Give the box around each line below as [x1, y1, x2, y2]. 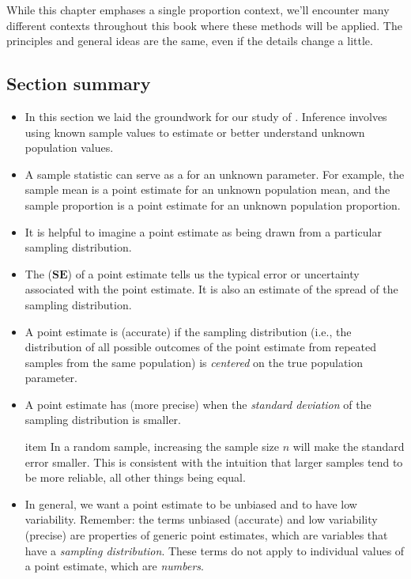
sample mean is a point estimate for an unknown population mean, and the [25, 181, 390, 198]
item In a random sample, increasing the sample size [25, 438, 279, 455]
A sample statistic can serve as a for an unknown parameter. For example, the [25, 165, 405, 182]
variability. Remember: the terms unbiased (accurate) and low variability [25, 511, 378, 528]
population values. [25, 139, 114, 156]
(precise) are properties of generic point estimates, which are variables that [25, 527, 388, 543]
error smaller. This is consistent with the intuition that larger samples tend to [25, 453, 403, 470]
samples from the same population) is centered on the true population [25, 354, 364, 370]
